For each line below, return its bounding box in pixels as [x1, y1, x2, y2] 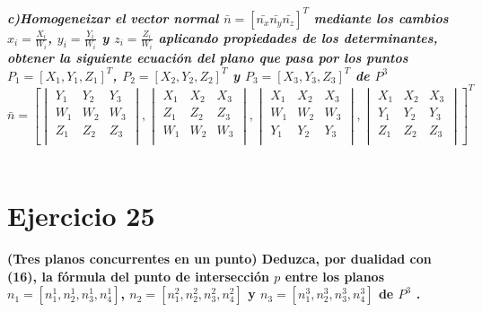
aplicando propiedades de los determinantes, [158, 28, 438, 47]
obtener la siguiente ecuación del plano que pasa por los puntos [7, 48, 408, 66]
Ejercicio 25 [7, 197, 155, 234]
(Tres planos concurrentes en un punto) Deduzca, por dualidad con [7, 249, 432, 268]
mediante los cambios [313, 8, 449, 27]
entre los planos [285, 266, 385, 285]
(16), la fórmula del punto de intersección [7, 266, 269, 285]
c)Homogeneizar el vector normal [7, 8, 219, 27]
